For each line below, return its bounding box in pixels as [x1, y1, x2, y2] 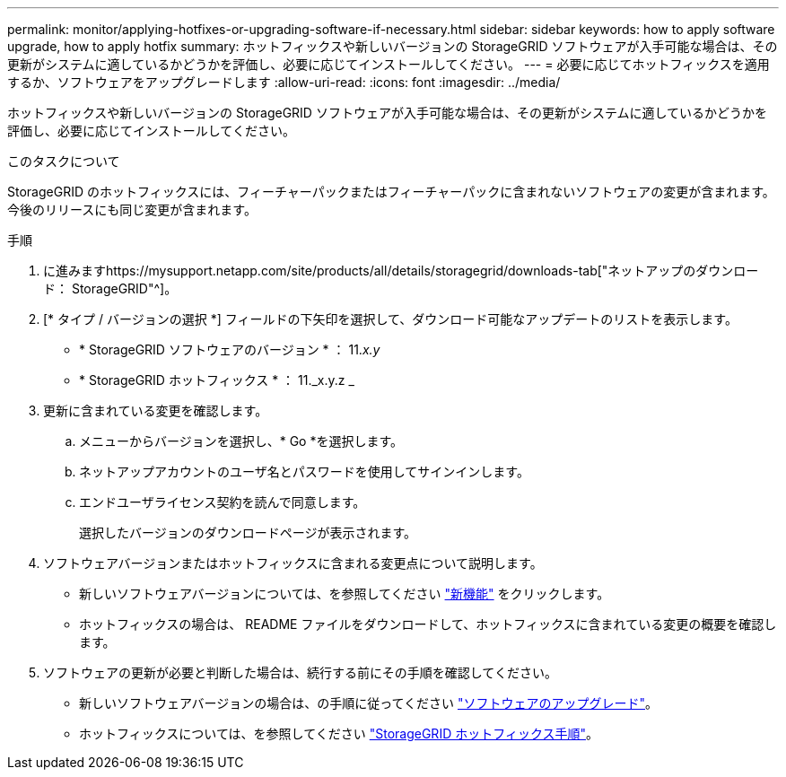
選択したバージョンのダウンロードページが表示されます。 [79, 525, 417, 540]
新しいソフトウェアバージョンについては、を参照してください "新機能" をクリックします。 [79, 586, 610, 601]
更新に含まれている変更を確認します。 [43, 403, 268, 418]
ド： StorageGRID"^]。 [43, 281, 178, 296]
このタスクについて [7, 153, 120, 169]
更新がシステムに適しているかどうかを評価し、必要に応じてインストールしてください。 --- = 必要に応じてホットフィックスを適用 [7, 57, 770, 72]
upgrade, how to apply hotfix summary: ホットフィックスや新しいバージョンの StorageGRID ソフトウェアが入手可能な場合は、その [7, 39, 778, 54]
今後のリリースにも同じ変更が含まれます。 [7, 202, 257, 217]
